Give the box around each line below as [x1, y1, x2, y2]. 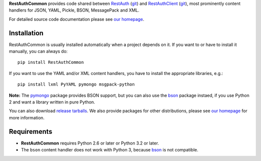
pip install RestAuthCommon [17, 59, 84, 65]
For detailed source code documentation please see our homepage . [9, 16, 145, 22]
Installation [9, 29, 43, 37]
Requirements [9, 127, 53, 135]
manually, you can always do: [9, 48, 68, 54]
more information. [9, 115, 44, 120]
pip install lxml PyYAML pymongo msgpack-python [17, 82, 135, 87]
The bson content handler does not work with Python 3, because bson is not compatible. [21, 147, 198, 153]
